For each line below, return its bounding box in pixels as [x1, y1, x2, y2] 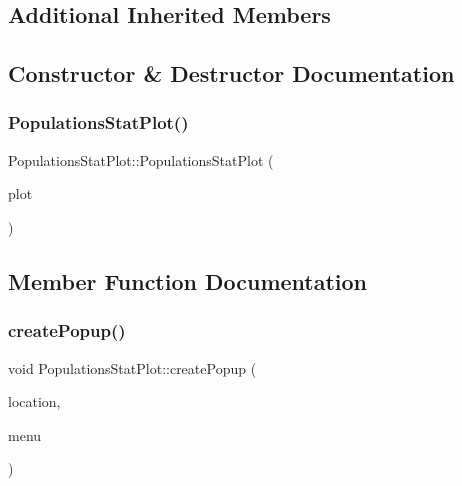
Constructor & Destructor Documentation [8, 58, 455, 89]
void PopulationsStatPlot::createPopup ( [8, 357, 257, 378]
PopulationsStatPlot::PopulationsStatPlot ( [8, 149, 274, 170]
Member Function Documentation [8, 265, 368, 296]
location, [8, 391, 61, 412]
